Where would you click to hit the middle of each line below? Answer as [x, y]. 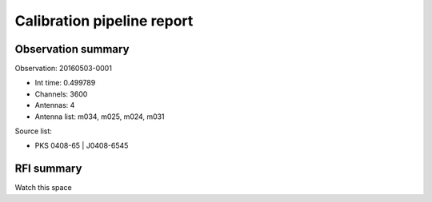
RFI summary [48, 169]
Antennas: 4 [55, 105]
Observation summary [72, 49]
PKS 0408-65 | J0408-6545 [82, 146]
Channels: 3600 [61, 94]
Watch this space [43, 188]
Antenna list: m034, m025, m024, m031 [100, 117]
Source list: [33, 131]
